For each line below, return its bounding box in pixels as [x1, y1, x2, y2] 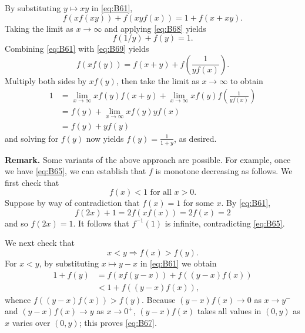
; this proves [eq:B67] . [79, 316, 157, 328]
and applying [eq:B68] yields [104, 22, 206, 34]
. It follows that [73, 217, 129, 229]
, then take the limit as [116, 74, 199, 86]
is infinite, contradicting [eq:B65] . [165, 217, 285, 229]
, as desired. [173, 132, 217, 144]
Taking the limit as [5, 22, 73, 34]
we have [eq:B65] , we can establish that [5, 165, 146, 177]
